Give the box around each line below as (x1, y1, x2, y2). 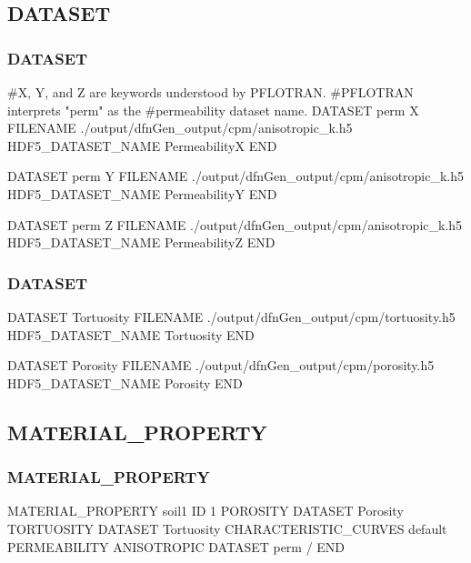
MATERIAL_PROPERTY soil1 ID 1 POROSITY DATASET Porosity (7, 501, 404, 520)
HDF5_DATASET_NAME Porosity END (7, 373, 243, 392)
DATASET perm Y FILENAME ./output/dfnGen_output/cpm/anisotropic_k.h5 (7, 166, 465, 186)
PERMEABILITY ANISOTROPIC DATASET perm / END (7, 537, 346, 556)
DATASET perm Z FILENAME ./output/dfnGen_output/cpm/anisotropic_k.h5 (7, 215, 463, 234)
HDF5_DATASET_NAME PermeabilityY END (7, 184, 277, 203)
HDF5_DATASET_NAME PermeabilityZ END (7, 233, 276, 252)
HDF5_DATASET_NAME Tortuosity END (7, 325, 255, 344)
